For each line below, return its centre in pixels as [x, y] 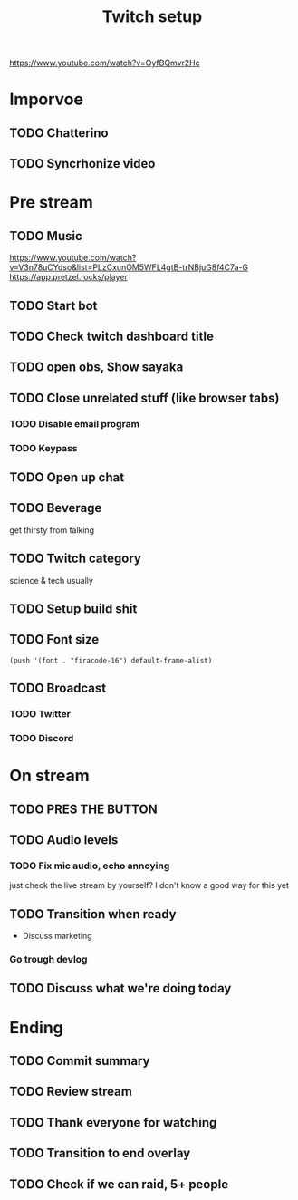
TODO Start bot [53, 305]
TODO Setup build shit [73, 609]
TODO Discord [42, 739]
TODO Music [46, 236]
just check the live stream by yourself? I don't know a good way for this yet [149, 885]
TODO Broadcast [58, 688]
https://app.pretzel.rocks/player [69, 277]
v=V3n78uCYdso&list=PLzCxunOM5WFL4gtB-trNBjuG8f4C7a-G [129, 267]
